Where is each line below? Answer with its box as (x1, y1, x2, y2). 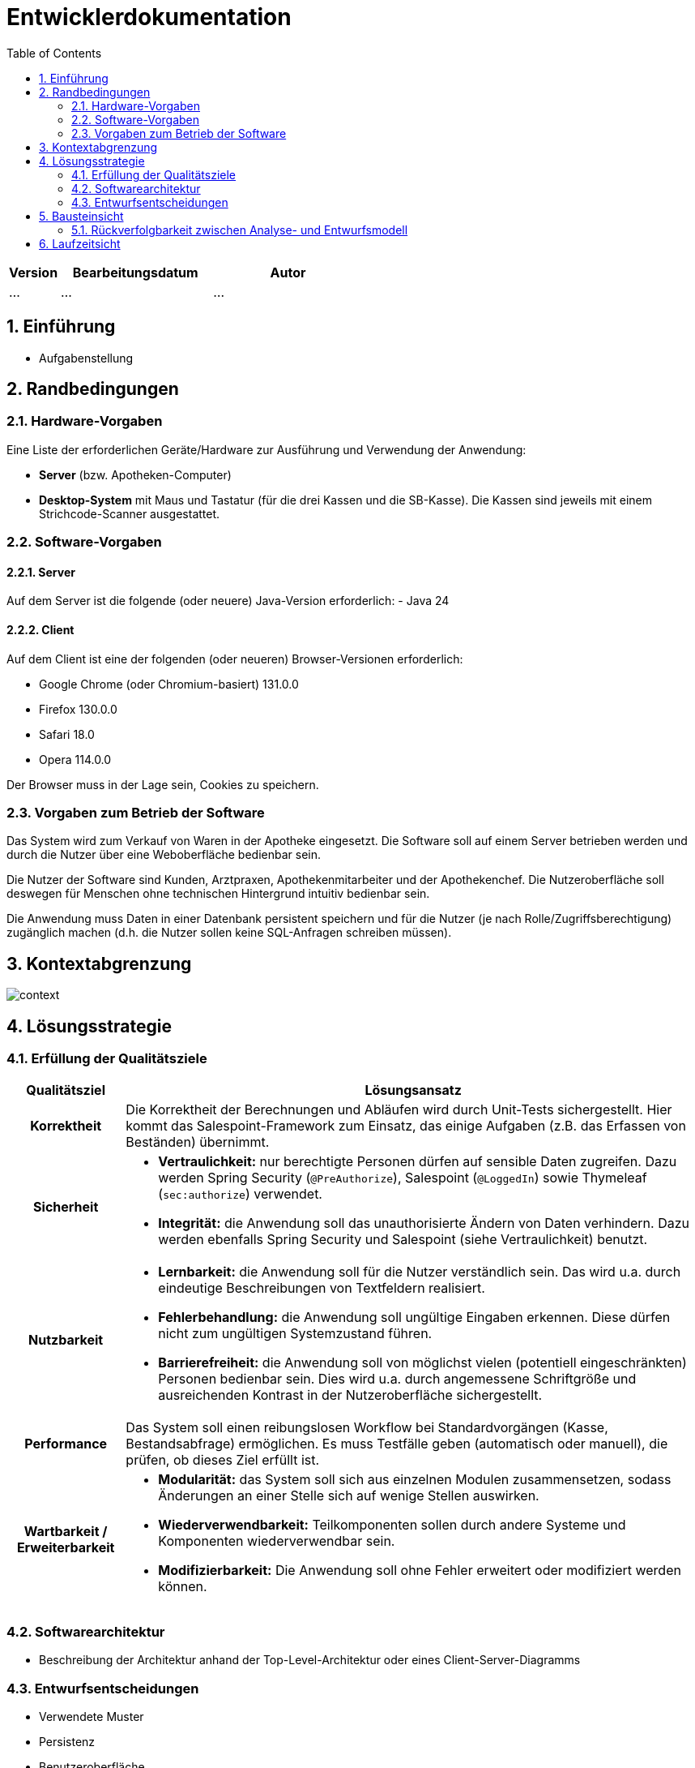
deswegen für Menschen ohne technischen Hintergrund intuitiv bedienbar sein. (6, 886, 430, 901)
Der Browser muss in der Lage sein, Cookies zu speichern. (6, 777, 319, 792)
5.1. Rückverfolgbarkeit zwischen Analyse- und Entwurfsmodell (71, 222, 408, 237)
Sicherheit (33, 1199, 99, 1216)
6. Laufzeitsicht (39, 236, 121, 251)
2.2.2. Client (6, 623, 75, 637)
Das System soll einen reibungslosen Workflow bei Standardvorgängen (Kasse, (126, 1419, 608, 1436)
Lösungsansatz (365, 1082, 462, 1099)
